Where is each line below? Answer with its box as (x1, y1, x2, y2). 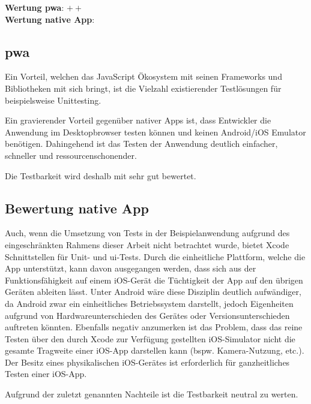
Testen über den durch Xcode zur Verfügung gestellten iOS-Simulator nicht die (5, 332, 295, 345)
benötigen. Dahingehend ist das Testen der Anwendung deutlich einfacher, (5, 137, 278, 150)
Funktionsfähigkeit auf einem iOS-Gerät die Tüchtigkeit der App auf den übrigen (5, 273, 303, 286)
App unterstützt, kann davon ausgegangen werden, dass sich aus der (5, 262, 256, 275)
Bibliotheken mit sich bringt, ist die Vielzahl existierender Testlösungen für (5, 82, 282, 94)
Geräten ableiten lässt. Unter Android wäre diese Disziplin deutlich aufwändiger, (5, 285, 301, 298)
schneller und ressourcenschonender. (5, 149, 137, 161)
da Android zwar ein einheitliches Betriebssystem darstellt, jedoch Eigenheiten (5, 297, 294, 309)
